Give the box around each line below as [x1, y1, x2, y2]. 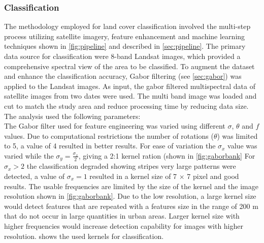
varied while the [4, 150, 54, 161]
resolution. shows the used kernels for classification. [4, 230, 164, 241]
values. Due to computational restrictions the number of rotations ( [4, 130, 214, 141]
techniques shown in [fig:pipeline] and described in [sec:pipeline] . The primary [4, 41, 246, 51]
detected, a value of [4, 170, 64, 181]
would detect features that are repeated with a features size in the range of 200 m [4, 200, 258, 211]
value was [227, 140, 257, 151]
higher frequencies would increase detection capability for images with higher [4, 220, 243, 231]
